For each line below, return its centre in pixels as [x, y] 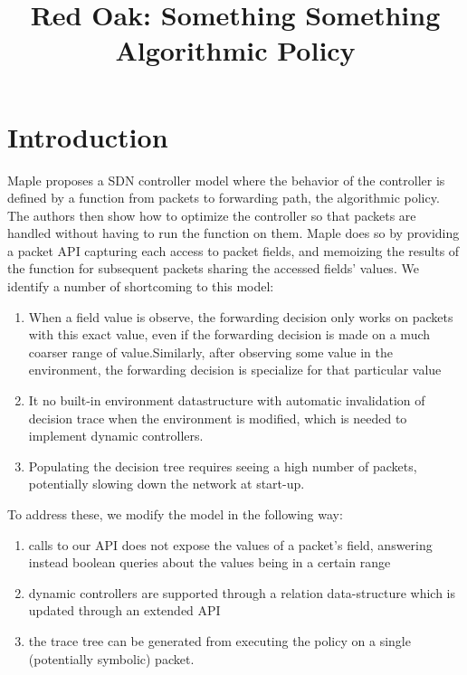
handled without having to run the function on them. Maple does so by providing [233, 233]
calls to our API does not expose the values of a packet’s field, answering [230, 544]
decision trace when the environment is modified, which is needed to [218, 418]
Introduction [88, 136]
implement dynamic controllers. [116, 436]
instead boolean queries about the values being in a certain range [210, 562]
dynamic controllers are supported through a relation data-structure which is [242, 592]
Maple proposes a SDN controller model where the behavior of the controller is [226, 180]
